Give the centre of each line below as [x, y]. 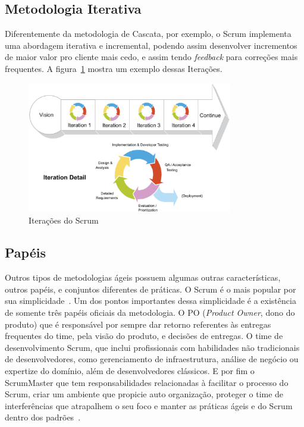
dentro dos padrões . [43, 417]
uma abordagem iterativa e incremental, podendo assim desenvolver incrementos [151, 45]
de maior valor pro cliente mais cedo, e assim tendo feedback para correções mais [151, 57]
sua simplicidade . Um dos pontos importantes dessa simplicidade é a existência [151, 301]
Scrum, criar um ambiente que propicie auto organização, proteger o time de [144, 394]
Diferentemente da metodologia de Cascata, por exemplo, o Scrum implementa [148, 34]
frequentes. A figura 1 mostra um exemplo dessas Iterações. [114, 68]
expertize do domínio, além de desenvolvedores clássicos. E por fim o [130, 371]
